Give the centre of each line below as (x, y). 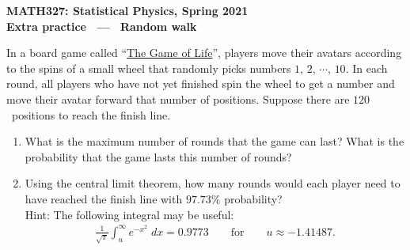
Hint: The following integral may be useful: (129, 214)
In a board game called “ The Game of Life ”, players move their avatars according (204, 53)
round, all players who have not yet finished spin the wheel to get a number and (201, 83)
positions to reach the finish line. (91, 114)
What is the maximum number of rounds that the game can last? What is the (214, 141)
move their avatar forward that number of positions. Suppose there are (178, 98)
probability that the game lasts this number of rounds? (158, 156)
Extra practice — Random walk (102, 26)
